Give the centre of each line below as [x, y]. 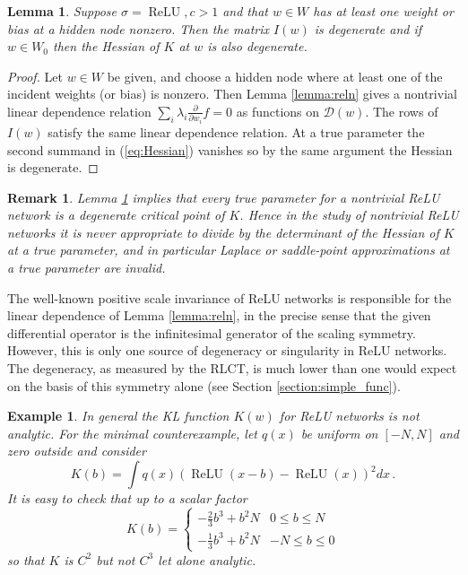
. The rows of [402, 111]
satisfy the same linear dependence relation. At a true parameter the [236, 131]
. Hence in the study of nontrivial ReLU [349, 215]
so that [26, 559]
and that [245, 11]
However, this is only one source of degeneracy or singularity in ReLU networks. [227, 350]
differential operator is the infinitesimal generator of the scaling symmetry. [212, 332]
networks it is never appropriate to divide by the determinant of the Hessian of [223, 232]
